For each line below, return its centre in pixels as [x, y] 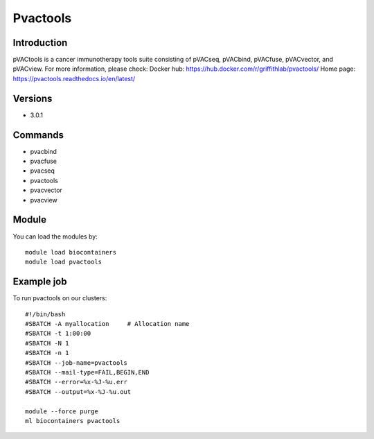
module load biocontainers [71, 252]
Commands [38, 135]
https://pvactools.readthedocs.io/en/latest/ [74, 78]
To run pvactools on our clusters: [60, 298]
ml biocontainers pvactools [73, 421]
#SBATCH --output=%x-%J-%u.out [78, 391]
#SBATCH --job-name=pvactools [77, 363]
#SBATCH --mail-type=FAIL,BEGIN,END [87, 372]
